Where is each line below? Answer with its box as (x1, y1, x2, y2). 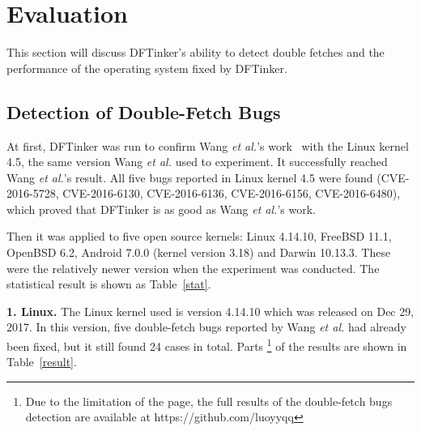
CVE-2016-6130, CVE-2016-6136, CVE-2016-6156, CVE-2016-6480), (62, 185, 401, 202)
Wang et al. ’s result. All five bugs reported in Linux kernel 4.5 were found (6, 169, 373, 186)
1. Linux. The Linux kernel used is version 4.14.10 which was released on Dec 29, (6, 302, 415, 319)
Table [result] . (6, 353, 77, 370)
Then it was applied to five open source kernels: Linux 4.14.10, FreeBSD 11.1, (6, 228, 392, 245)
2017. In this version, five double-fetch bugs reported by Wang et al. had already (6, 318, 406, 335)
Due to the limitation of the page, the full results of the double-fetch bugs (25, 392, 393, 409)
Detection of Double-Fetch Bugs (6, 99, 281, 124)
